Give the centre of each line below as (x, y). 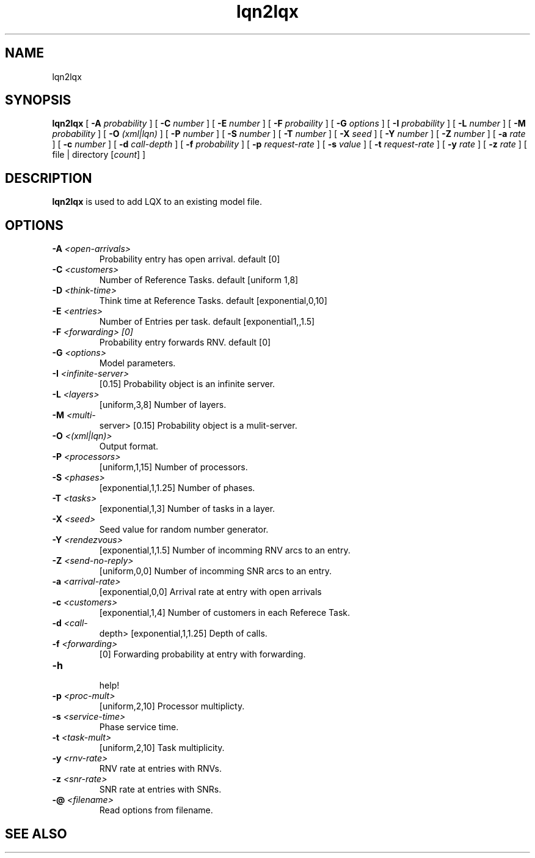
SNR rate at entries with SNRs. (160, 790)
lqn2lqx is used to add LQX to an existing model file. (157, 202)
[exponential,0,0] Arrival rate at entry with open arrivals (210, 592)
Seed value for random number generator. (184, 530)
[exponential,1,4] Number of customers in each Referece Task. (224, 613)
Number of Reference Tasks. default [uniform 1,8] (199, 280)
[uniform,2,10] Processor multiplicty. (172, 706)
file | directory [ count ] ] (99, 155)
